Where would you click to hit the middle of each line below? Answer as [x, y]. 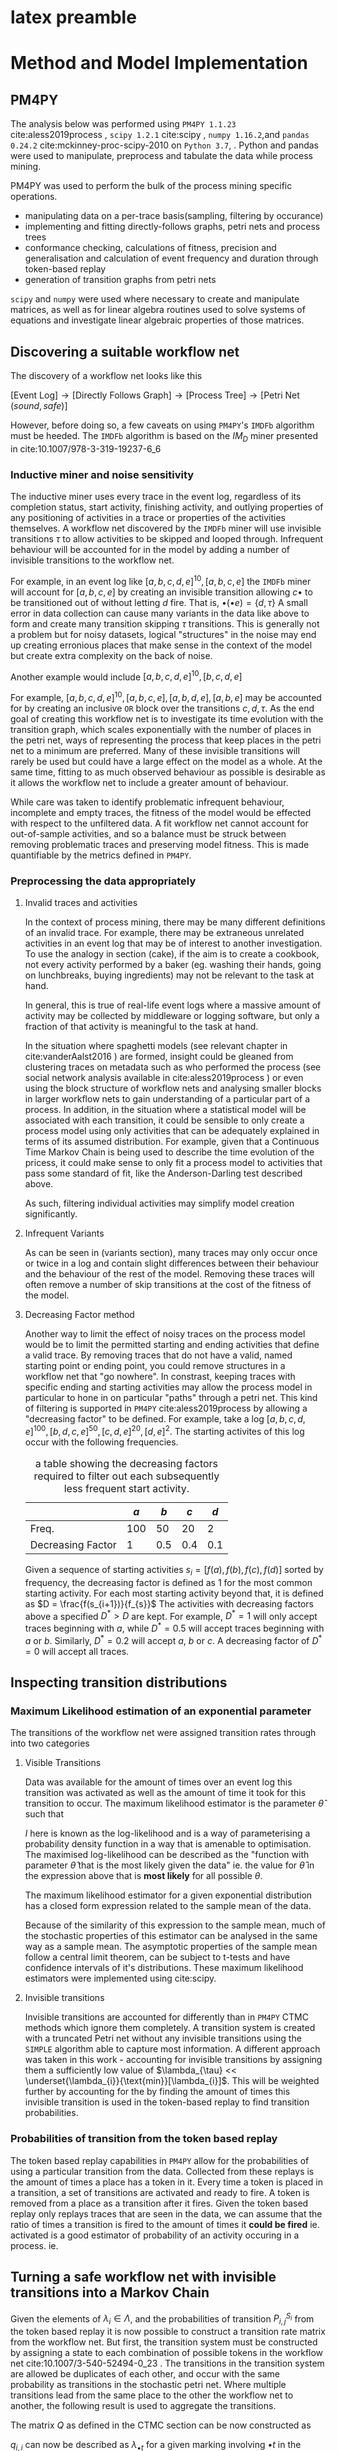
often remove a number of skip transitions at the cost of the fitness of [168, 1285]
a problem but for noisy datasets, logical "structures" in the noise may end [163, 634]
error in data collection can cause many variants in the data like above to [160, 613]
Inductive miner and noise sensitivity [102, 474]
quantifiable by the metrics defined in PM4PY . [101, 855]
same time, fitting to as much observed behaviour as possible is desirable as [168, 772]
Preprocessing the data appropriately [103, 881]
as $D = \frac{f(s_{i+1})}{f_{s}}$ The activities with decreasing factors [169, 1603]
